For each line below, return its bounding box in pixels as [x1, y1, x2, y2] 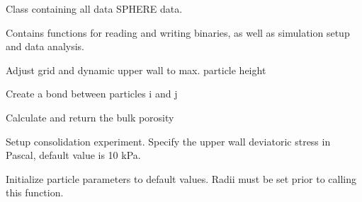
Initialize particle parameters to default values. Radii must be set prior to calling [6, 171, 356, 186]
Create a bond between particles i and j [6, 86, 178, 101]
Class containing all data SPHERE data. [6, 1, 183, 16]
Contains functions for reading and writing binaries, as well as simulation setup [6, 25, 350, 40]
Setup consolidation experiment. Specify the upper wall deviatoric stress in [6, 133, 331, 148]
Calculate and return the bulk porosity [6, 109, 174, 124]
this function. [6, 185, 64, 200]
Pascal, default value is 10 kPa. [6, 148, 141, 162]
